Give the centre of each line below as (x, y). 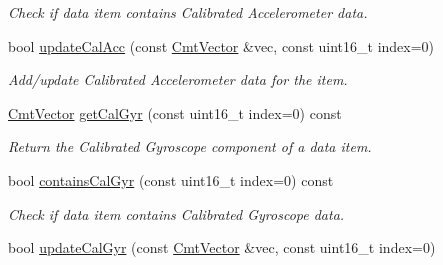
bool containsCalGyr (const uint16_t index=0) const (171, 179)
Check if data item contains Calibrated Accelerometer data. (188, 12)
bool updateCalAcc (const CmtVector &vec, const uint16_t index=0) (221, 45)
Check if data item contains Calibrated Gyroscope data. (176, 213)
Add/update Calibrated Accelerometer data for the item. (178, 79)
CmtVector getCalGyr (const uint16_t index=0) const (175, 112)
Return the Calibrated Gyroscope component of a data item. (190, 146)
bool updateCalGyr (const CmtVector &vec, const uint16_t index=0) (222, 247)
